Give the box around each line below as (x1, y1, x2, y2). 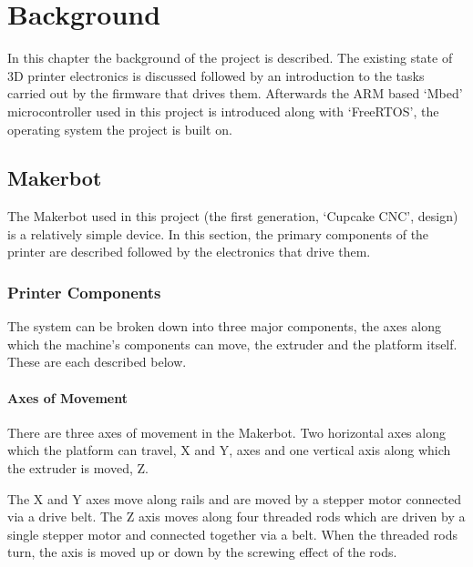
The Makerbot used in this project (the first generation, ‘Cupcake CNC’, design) (7, 207, 458, 226)
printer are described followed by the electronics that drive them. (7, 242, 371, 261)
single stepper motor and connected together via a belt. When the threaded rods (7, 524, 458, 543)
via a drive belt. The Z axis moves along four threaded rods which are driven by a (7, 507, 466, 526)
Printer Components (7, 281, 161, 303)
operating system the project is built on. (7, 119, 232, 138)
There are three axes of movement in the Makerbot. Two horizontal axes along (7, 422, 446, 441)
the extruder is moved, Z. (7, 459, 149, 478)
